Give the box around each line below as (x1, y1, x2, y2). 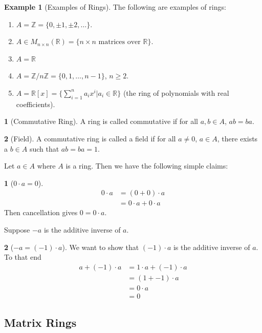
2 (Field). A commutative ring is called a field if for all (4, 133, 176, 143)
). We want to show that (62, 241, 139, 252)
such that (29, 143, 59, 154)
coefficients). (16, 98, 55, 109)
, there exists (217, 133, 258, 143)
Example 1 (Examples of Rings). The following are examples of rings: (4, 2, 226, 12)
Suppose (4, 224, 30, 235)
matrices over (98, 38, 141, 46)
